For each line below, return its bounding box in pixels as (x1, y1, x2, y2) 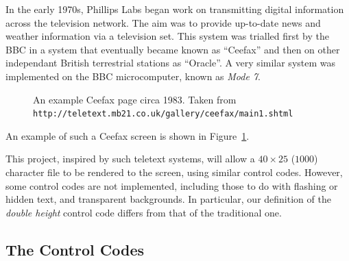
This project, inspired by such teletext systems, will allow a (5, 151, 255, 166)
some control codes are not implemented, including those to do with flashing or (5, 178, 338, 192)
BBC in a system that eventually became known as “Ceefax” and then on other (5, 42, 340, 56)
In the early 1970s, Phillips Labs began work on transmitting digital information (5, 2, 344, 16)
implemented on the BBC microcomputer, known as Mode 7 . (5, 69, 261, 83)
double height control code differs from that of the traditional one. (5, 205, 282, 219)
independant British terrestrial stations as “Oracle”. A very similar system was (5, 55, 336, 70)
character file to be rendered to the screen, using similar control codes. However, (5, 165, 343, 179)
